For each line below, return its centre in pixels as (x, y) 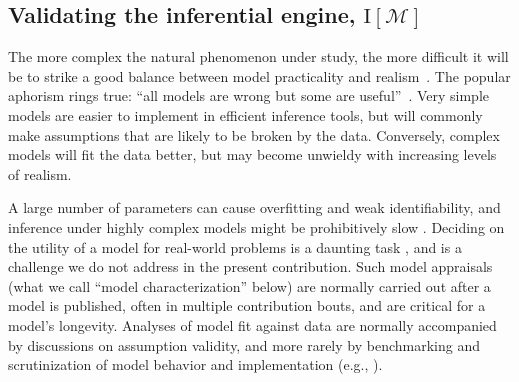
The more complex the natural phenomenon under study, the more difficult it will (258, 56)
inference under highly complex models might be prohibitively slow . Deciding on (256, 226)
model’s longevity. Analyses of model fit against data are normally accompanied (252, 324)
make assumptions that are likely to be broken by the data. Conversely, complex (254, 134)
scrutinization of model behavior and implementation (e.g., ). (195, 364)
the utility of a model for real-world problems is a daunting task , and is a (235, 246)
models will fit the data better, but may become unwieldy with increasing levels (252, 154)
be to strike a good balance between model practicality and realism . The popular (259, 75)
